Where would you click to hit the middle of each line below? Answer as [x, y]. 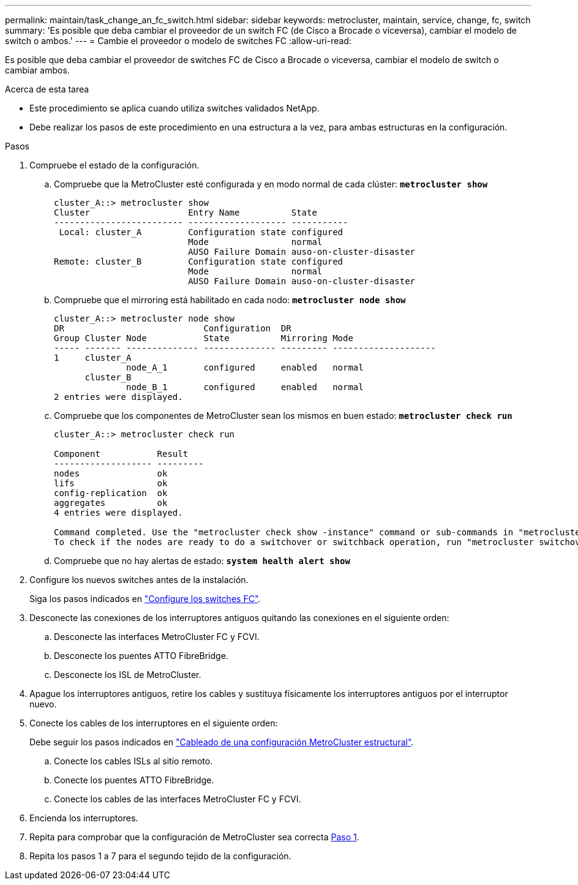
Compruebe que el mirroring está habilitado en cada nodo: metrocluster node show [230, 300]
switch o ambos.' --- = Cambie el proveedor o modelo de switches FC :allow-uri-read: [178, 41]
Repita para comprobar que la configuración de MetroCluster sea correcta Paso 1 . [194, 837]
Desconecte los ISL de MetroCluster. [128, 675]
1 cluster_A [93, 358]
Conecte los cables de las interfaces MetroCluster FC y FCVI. [178, 799]
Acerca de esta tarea [47, 89]
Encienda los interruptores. [84, 818]
